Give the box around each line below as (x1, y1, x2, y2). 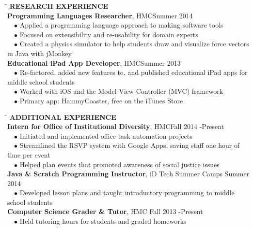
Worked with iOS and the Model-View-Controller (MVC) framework (19, 86, 223, 96)
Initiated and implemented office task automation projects (19, 130, 192, 141)
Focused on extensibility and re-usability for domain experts (19, 29, 198, 39)
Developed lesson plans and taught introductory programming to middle (19, 187, 235, 198)
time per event (7, 149, 50, 159)
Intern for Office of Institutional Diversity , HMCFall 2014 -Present (7, 121, 224, 131)
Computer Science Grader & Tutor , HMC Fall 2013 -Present (7, 206, 203, 216)
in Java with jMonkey (7, 48, 72, 58)
